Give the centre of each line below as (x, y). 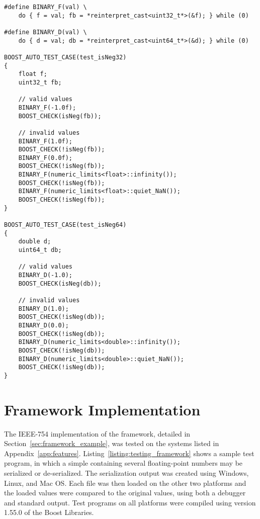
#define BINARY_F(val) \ (46, 7)
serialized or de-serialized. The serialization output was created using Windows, (126, 473)
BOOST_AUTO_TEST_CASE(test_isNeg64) (65, 225)
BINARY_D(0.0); (44, 325)
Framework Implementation (102, 409)
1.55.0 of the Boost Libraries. (49, 512)
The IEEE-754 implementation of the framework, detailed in (97, 433)
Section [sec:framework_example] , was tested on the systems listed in (112, 443)
